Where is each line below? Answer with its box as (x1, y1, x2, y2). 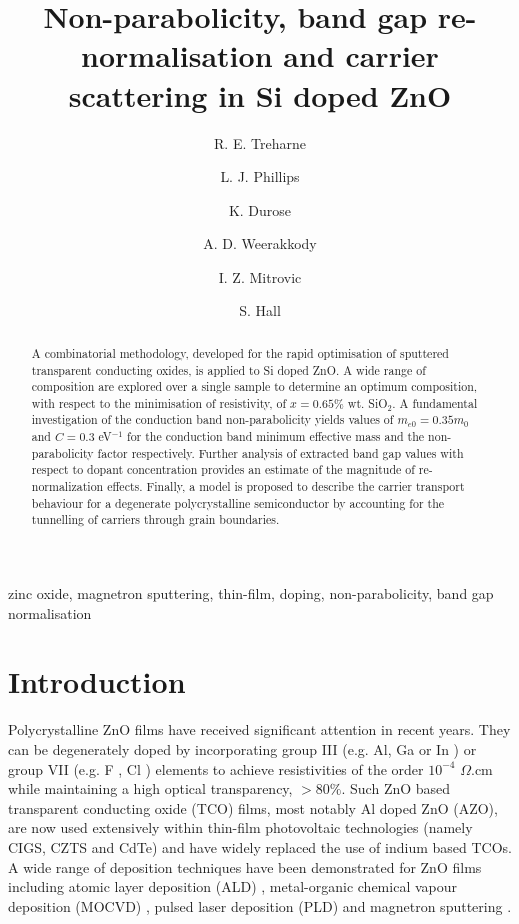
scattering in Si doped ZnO (68, 74, 452, 115)
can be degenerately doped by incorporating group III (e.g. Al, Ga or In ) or (8, 738, 477, 759)
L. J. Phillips (220, 166, 300, 187)
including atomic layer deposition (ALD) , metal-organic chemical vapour (8, 876, 457, 897)
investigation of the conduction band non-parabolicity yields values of (31, 411, 394, 428)
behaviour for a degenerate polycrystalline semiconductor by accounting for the (31, 494, 445, 511)
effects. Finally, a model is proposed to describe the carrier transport (107, 478, 465, 495)
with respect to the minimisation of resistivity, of (31, 394, 287, 411)
